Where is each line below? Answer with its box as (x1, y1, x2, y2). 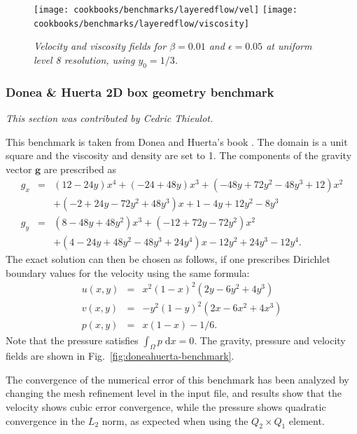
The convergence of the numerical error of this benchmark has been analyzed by (6, 372, 349, 386)
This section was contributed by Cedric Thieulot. (6, 110, 213, 125)
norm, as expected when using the (101, 413, 248, 428)
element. (288, 413, 325, 428)
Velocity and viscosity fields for (34, 39, 167, 53)
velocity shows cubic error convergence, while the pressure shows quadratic (6, 400, 326, 414)
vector (6, 161, 32, 176)
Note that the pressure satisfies (6, 332, 139, 347)
